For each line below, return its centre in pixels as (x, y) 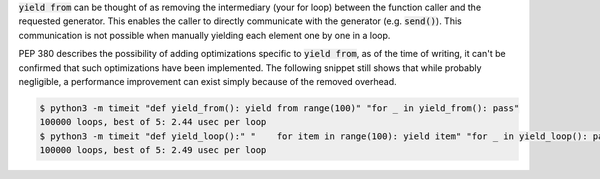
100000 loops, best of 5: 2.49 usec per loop (153, 150)
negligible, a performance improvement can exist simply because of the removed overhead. (207, 81)
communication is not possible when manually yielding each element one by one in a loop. (204, 35)
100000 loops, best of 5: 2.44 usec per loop (153, 122)
